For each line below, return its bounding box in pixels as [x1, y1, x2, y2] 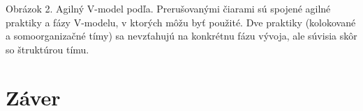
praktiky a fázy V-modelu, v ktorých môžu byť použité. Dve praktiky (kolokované [6, 15, 356, 29]
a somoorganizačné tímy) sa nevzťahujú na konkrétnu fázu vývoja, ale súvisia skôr [6, 28, 357, 43]
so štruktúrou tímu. [6, 42, 89, 56]
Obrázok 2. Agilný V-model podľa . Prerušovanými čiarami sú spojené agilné [6, 1, 331, 15]
